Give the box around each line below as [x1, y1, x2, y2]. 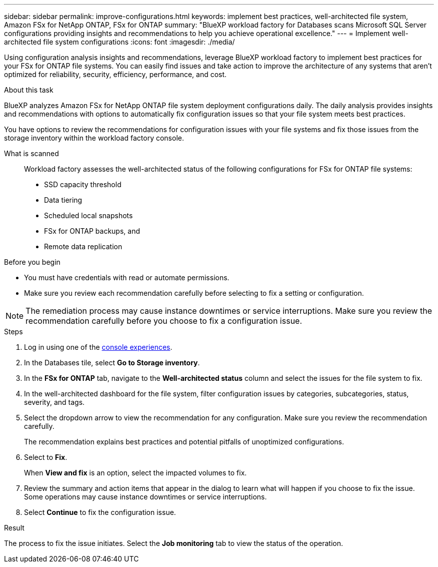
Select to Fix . [24, 453, 67, 461]
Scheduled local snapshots [44, 211, 133, 220]
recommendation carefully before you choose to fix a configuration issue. [25, 316, 302, 326]
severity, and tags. [24, 398, 85, 406]
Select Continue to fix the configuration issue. [24, 508, 176, 516]
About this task [4, 86, 53, 94]
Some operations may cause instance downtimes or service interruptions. [24, 492, 267, 501]
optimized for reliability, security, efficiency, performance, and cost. [4, 70, 227, 79]
